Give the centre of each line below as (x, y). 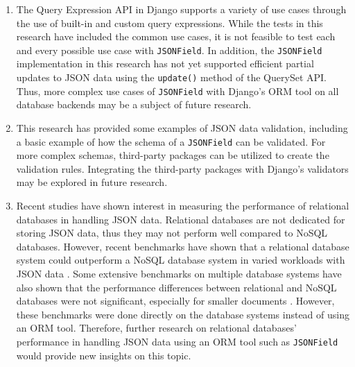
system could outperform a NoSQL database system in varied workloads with (181, 260)
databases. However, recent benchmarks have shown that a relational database (183, 246)
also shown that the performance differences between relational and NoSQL (176, 287)
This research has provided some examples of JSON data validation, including (182, 127)
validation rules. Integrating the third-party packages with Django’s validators (182, 168)
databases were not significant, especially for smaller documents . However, (175, 301)
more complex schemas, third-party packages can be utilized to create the (173, 155)
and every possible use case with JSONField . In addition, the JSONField (169, 50)
